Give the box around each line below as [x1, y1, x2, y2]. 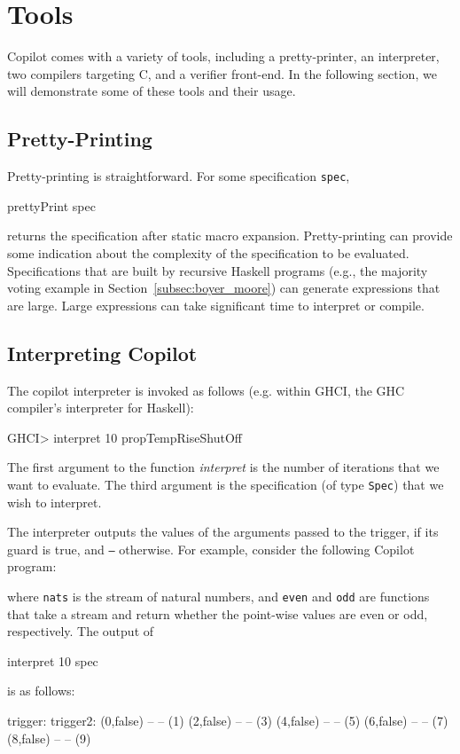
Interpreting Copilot [7, 339, 198, 366]
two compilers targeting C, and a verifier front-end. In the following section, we [7, 64, 437, 82]
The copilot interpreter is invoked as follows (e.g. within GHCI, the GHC [7, 381, 405, 399]
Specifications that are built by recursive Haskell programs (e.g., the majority [7, 261, 428, 279]
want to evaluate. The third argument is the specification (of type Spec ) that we [7, 475, 444, 493]
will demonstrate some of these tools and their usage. [7, 82, 296, 100]
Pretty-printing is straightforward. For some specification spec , [7, 167, 350, 185]
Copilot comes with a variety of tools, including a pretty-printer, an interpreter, [7, 47, 440, 66]
